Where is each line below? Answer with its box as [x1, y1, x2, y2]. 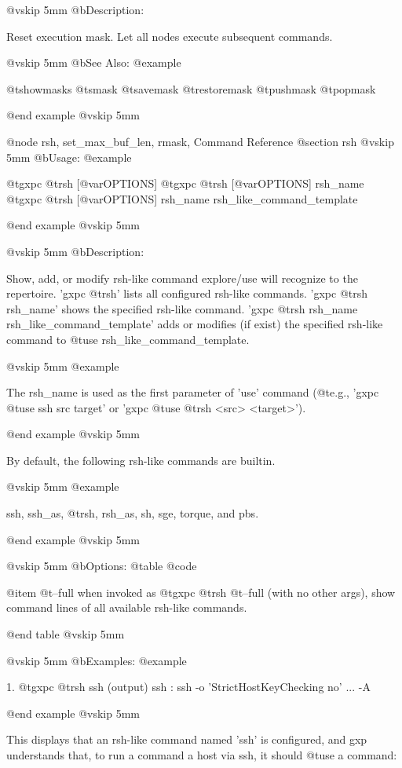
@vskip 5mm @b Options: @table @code [6, 558, 197, 574]
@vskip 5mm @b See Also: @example [6, 54, 181, 71]
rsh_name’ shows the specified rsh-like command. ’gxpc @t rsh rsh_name [6, 300, 358, 316]
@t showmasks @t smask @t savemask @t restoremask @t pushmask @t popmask [6, 80, 376, 97]
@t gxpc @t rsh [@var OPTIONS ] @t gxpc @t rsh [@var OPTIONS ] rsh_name [6, 175, 364, 192]
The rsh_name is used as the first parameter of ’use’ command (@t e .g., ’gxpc [6, 384, 379, 400]
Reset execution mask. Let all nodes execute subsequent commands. [6, 27, 333, 44]
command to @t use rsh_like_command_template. [6, 331, 250, 347]
